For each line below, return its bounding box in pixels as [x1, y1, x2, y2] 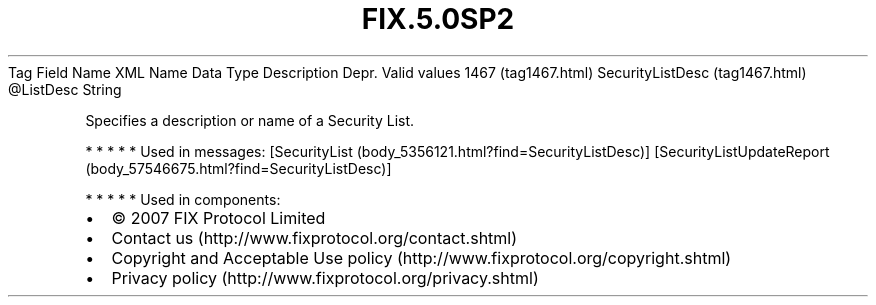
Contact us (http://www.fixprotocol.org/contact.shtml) [111, 227, 518, 248]
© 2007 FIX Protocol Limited [111, 207, 326, 228]
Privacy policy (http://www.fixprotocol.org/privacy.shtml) [111, 267, 539, 288]
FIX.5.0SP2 [361, 2, 515, 36]
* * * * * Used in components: [85, 190, 281, 208]
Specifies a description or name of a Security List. [85, 111, 415, 129]
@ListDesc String [8, 80, 122, 98]
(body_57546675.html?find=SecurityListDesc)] [85, 159, 392, 177]
